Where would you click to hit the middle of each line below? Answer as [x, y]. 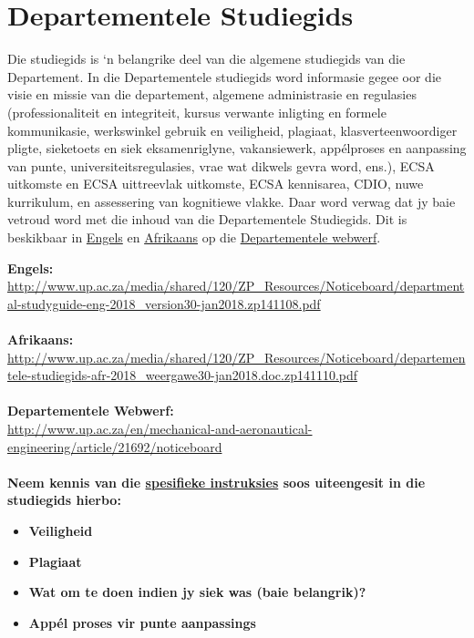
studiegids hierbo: [64, 500]
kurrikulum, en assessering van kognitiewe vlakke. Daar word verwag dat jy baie [232, 201]
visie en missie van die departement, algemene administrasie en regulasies [212, 94]
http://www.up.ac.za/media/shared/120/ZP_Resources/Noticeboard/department [236, 286]
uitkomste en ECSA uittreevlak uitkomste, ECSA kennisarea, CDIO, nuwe [216, 184]
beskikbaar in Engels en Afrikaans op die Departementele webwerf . [194, 237]
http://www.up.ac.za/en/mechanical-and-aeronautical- [160, 428]
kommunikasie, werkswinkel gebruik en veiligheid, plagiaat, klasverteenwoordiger [232, 130]
